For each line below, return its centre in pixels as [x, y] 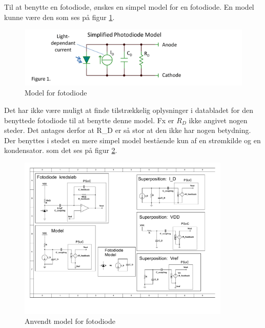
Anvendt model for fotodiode [70, 321]
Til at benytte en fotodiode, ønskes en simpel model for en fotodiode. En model [129, 7]
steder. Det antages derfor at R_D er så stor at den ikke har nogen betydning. [128, 130]
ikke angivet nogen [218, 120]
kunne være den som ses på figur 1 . [59, 17]
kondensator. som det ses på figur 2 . [61, 150]
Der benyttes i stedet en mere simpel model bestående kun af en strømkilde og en [132, 140]
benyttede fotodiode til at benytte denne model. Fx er [89, 120]
